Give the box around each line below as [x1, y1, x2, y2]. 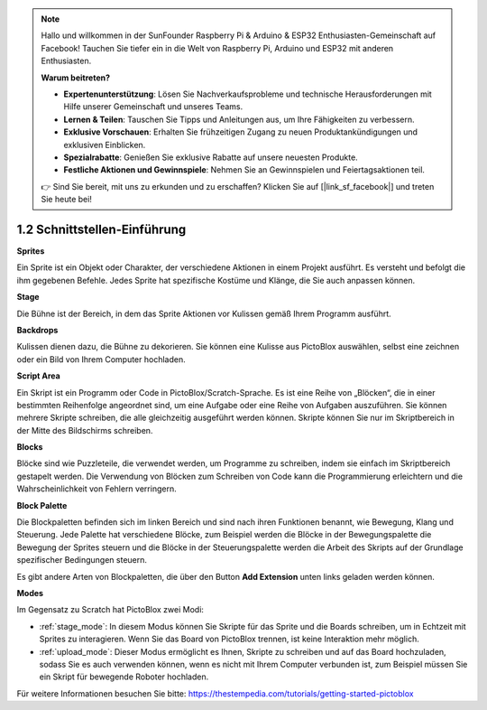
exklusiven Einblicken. [63, 139, 146, 150]
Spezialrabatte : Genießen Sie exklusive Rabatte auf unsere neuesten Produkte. [63, 152, 358, 163]
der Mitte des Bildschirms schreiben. [16, 425, 153, 435]
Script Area [16, 370, 60, 381]
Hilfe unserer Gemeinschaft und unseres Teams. [63, 101, 243, 112]
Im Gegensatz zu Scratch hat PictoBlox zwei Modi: [16, 604, 205, 615]
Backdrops [16, 324, 59, 335]
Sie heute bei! [41, 194, 92, 205]
